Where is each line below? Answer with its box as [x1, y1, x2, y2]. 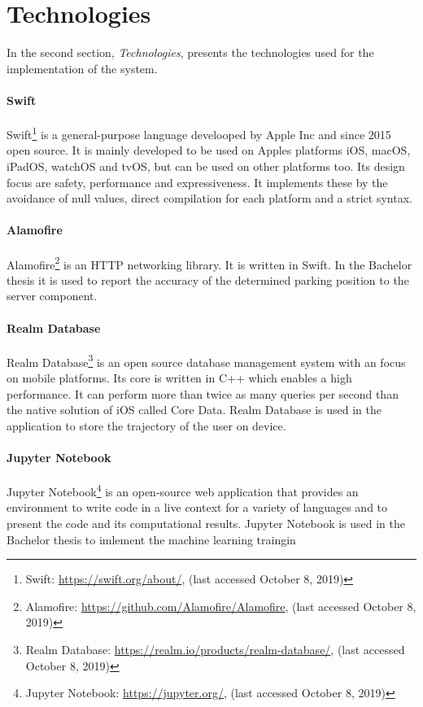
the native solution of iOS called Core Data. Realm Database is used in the [7, 401, 382, 418]
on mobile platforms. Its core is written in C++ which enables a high [7, 369, 352, 386]
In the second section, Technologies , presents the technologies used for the [7, 44, 374, 61]
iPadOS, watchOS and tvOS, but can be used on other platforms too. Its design [7, 157, 405, 174]
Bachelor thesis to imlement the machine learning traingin [7, 530, 296, 548]
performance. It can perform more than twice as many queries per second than [7, 385, 399, 402]
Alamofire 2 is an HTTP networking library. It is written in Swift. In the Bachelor [7, 253, 412, 273]
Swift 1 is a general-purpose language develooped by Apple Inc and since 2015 [7, 124, 391, 142]
